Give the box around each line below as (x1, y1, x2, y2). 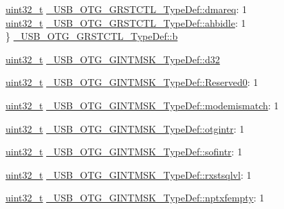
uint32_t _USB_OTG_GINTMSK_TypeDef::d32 (6, 52, 220, 66)
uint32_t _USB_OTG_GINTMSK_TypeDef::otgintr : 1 (6, 121, 245, 135)
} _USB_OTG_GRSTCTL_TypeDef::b (6, 29, 178, 43)
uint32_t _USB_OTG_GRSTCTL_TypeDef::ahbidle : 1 (6, 15, 246, 30)
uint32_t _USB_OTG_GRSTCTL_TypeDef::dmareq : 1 (6, 2, 248, 16)
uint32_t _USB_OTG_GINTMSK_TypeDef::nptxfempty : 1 (6, 190, 265, 205)
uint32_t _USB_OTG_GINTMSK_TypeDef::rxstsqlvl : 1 (6, 167, 252, 181)
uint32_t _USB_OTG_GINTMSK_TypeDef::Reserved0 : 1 (6, 75, 259, 89)
